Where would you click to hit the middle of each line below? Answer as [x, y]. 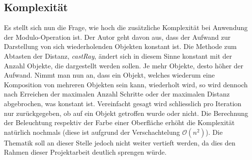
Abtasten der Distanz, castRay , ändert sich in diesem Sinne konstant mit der [118, 56]
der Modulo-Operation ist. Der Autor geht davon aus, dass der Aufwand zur [117, 37]
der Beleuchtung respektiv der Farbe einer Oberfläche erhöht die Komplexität [119, 122]
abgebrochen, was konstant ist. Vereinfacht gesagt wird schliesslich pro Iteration [123, 103]
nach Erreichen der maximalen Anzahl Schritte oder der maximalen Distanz [117, 94]
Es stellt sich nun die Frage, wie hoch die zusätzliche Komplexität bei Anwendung [126, 27]
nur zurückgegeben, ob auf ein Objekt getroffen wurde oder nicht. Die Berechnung [126, 113]
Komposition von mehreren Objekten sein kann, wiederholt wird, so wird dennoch [126, 84]
